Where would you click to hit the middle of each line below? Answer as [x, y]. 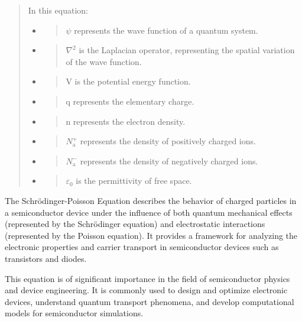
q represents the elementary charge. [130, 101]
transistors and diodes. [46, 258]
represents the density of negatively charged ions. [169, 160]
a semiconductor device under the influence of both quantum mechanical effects [149, 212]
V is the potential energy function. [128, 81]
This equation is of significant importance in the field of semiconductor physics [147, 278]
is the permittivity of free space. [134, 181]
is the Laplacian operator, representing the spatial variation [187, 50]
